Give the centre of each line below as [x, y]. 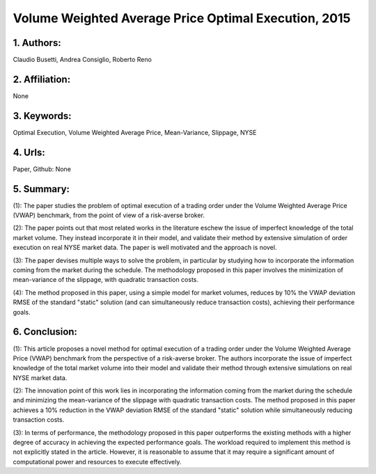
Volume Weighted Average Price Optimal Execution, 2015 [182, 18]
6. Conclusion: [45, 332]
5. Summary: [41, 189]
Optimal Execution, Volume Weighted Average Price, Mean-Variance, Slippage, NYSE [135, 132]
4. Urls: [29, 152]
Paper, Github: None [42, 169]
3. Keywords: [42, 116]
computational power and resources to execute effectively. [97, 461]
